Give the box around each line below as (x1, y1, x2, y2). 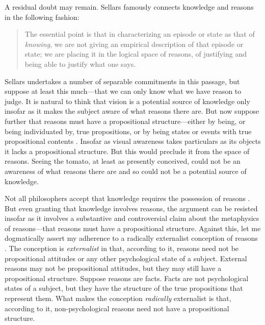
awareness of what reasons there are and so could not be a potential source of (5, 165, 247, 176)
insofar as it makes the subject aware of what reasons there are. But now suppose (5, 106, 259, 116)
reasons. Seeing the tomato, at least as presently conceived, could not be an (5, 156, 241, 166)
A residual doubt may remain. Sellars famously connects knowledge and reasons (5, 2, 254, 12)
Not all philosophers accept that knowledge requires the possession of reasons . (5, 193, 250, 204)
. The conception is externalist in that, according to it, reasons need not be (5, 243, 239, 254)
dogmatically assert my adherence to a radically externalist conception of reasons (5, 233, 258, 243)
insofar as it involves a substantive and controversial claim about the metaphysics (5, 213, 259, 223)
